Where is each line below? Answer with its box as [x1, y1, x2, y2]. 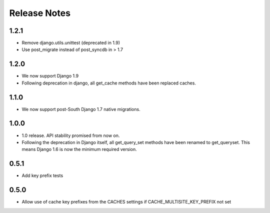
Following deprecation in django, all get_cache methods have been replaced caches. [21, 80, 196, 86]
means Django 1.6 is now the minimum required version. [21, 146, 137, 152]
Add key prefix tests [21, 172, 63, 178]
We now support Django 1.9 [21, 73, 79, 79]
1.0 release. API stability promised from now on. [21, 132, 120, 138]
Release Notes [9, 7, 71, 18]
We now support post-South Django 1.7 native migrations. [21, 106, 140, 112]
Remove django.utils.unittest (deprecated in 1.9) [21, 40, 120, 46]
